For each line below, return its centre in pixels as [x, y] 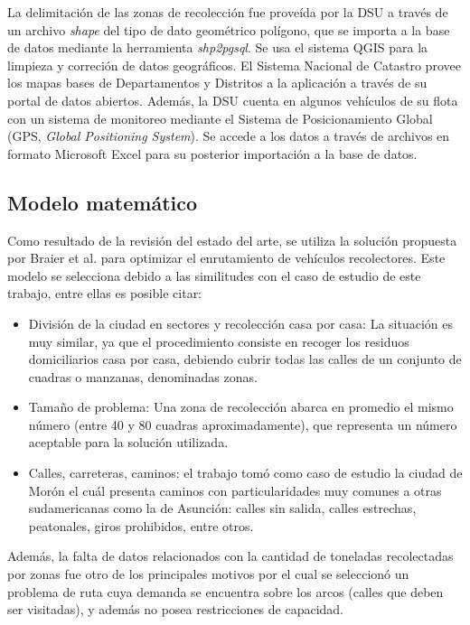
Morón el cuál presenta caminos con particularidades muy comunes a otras [235, 490]
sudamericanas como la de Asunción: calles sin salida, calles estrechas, [222, 508]
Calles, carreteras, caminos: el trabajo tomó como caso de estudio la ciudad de [245, 473]
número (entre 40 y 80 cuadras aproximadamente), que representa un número [243, 424]
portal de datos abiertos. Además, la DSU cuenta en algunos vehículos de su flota [233, 100]
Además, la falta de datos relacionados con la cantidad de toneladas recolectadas [230, 556]
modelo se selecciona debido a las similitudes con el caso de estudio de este [214, 275]
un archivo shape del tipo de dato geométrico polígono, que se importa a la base [229, 29]
